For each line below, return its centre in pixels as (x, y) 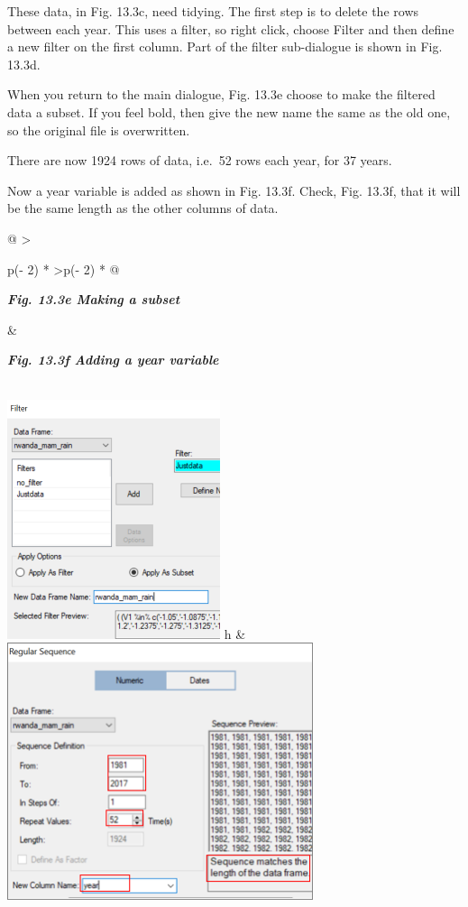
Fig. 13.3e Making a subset (94, 299)
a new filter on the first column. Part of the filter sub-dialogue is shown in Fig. (225, 46)
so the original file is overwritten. (99, 130)
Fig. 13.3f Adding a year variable (113, 360)
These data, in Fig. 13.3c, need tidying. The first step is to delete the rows (213, 11)
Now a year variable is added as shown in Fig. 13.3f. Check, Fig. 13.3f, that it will (234, 190)
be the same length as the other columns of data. (143, 208)
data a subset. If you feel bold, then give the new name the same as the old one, (229, 111)
